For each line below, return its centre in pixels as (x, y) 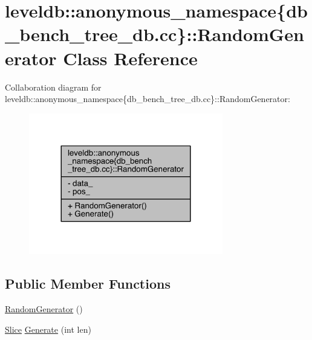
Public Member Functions (88, 284)
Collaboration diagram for (53, 87)
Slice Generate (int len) (48, 329)
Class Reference (130, 58)
